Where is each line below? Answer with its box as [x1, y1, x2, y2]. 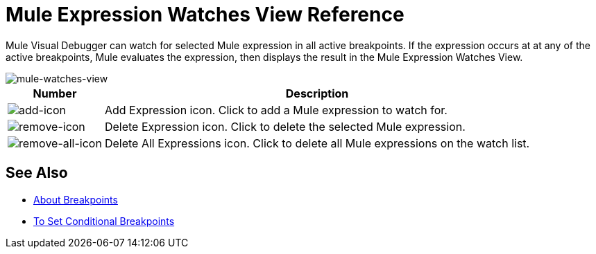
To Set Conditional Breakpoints [33, 215, 175, 227]
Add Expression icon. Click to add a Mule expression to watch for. [104, 102, 448, 117]
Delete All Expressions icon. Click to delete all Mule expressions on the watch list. [104, 136, 530, 150]
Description [285, 86, 349, 100]
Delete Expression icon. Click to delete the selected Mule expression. [104, 119, 466, 134]
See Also [6, 164, 68, 182]
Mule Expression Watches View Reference [6, 3, 405, 26]
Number [33, 86, 77, 100]
